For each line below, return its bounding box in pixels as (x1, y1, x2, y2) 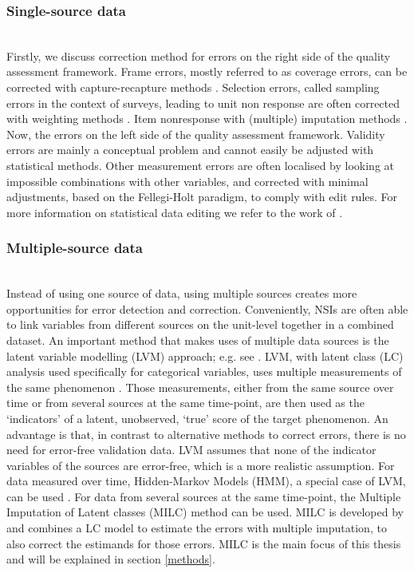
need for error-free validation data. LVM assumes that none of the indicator (6, 441, 377, 458)
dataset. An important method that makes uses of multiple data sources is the (6, 331, 389, 348)
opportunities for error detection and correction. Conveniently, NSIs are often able (6, 300, 408, 317)
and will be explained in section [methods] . (6, 551, 215, 567)
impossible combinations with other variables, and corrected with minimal (6, 172, 369, 189)
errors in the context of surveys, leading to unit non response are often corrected (6, 94, 400, 111)
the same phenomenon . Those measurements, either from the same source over (6, 378, 394, 395)
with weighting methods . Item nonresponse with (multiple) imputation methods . (6, 110, 408, 127)
